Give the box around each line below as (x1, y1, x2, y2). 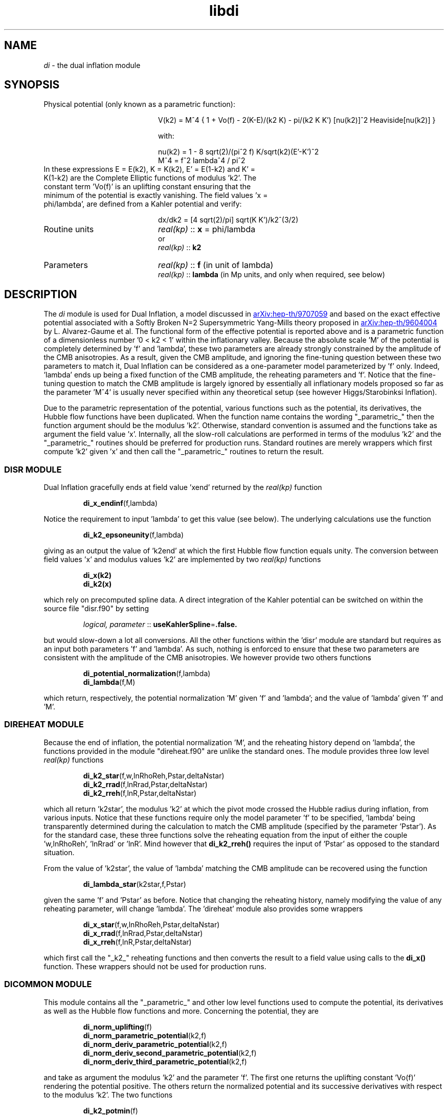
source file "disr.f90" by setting (43, 604, 149, 613)
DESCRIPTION (4, 287, 77, 301)
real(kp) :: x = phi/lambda (158, 224, 256, 235)
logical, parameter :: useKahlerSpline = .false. (83, 620, 237, 629)
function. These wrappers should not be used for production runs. (43, 962, 266, 971)
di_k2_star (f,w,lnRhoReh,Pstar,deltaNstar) (83, 771, 225, 780)
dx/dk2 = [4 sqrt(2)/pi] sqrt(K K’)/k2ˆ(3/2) (158, 215, 299, 225)
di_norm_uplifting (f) (83, 1022, 152, 1031)
